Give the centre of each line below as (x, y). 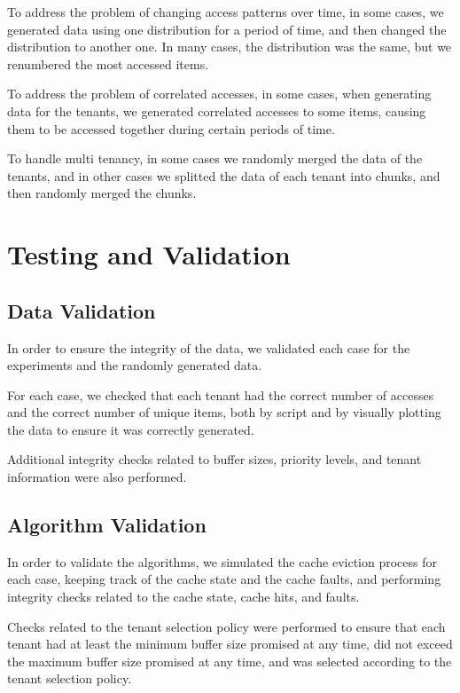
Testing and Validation (149, 254)
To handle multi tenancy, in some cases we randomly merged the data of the (215, 158)
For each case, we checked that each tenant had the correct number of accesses (221, 394)
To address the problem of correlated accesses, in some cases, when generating (219, 94)
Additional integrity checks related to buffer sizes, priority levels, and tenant (214, 459)
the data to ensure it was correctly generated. (131, 429)
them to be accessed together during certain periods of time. (171, 128)
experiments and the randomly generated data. (135, 365)
